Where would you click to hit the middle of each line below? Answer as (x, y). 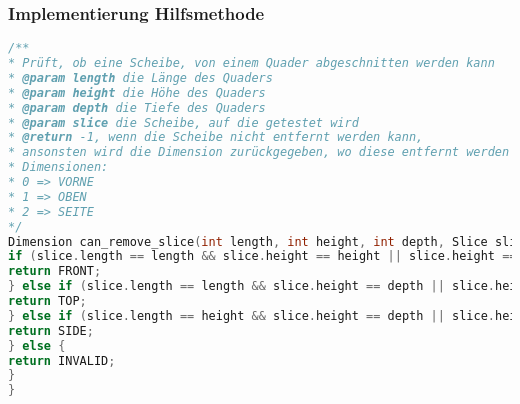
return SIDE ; (51, 330)
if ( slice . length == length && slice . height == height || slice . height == (262, 256)
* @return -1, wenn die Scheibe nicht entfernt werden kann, (216, 137)
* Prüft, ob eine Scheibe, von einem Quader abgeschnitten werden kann (251, 63)
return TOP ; (47, 301)
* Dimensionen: (58, 167)
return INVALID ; (62, 360)
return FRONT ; (55, 271)
